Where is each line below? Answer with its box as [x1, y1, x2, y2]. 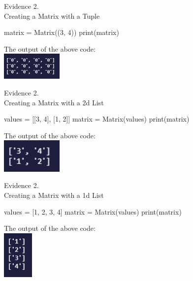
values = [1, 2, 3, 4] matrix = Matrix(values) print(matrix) [4, 206, 182, 217]
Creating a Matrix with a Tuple [4, 10, 100, 21]
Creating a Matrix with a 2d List [4, 97, 104, 107]
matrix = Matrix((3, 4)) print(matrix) [4, 27, 119, 37]
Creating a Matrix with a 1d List [4, 190, 104, 200]
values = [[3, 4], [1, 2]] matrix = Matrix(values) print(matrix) [4, 114, 190, 124]
